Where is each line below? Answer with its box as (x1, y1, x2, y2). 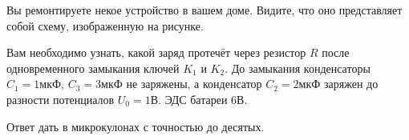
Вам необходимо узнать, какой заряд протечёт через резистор (6, 44, 306, 61)
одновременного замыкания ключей (6, 59, 180, 76)
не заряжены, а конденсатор (126, 75, 262, 92)
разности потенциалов (6, 90, 115, 107)
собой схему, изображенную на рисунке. (6, 17, 204, 34)
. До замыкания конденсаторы (225, 59, 371, 76)
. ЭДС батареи (158, 90, 228, 107)
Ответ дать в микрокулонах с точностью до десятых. (6, 118, 265, 134)
